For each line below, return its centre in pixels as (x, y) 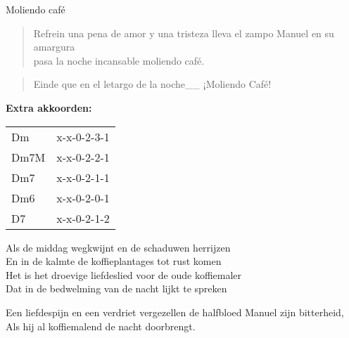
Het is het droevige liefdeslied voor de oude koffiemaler (124, 274)
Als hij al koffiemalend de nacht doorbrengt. (101, 326)
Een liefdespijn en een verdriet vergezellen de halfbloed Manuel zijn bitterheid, (175, 312)
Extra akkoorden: (49, 107)
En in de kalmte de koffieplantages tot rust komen (114, 261)
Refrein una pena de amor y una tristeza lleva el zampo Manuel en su (184, 33)
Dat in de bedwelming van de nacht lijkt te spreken (116, 288)
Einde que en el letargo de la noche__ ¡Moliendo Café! (152, 84)
